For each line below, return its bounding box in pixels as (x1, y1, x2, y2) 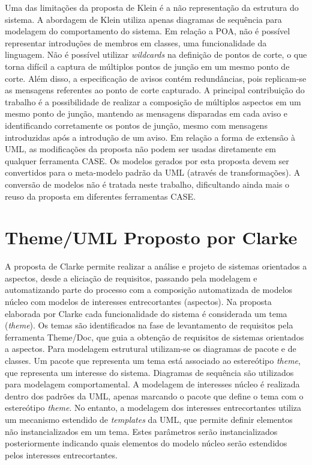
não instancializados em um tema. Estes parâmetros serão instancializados (5, 425, 278, 437)
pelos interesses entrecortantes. (5, 448, 118, 461)
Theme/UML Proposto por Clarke (5, 225, 298, 250)
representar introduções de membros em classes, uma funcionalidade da (5, 36, 267, 49)
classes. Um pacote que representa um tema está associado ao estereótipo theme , (5, 354, 301, 366)
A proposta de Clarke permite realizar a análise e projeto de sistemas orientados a (5, 260, 307, 273)
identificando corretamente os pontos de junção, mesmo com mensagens (5, 119, 268, 131)
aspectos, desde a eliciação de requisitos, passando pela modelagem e (5, 271, 257, 284)
